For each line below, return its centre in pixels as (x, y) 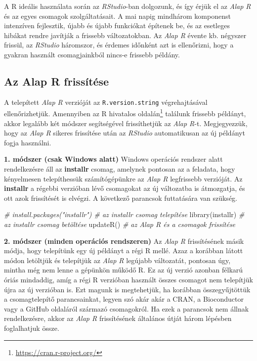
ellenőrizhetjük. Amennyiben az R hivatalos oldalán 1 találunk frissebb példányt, (125, 113)
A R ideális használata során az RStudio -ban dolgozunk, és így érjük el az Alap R (128, 6)
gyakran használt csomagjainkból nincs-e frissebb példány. (92, 54)
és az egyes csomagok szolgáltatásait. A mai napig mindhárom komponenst (117, 16)
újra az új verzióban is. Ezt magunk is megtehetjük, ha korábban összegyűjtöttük (127, 289)
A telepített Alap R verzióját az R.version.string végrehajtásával (106, 102)
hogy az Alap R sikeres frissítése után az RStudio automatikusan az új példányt (125, 133)
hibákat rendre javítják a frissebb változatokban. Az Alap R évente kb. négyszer (125, 35)
